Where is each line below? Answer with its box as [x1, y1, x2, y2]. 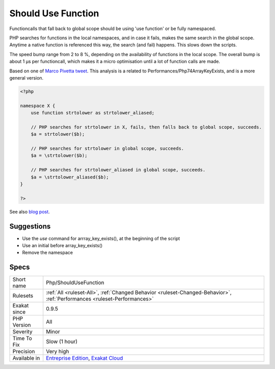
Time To [12, 335, 33, 342]
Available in [12, 355, 40, 362]
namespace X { [20, 102, 56, 109]
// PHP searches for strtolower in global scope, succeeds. [31, 146, 184, 151]
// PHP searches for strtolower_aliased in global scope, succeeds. [31, 167, 206, 173]
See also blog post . [9, 208, 50, 215]
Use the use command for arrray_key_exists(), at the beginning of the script [22, 235, 180, 242]
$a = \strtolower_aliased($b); [31, 174, 109, 180]
